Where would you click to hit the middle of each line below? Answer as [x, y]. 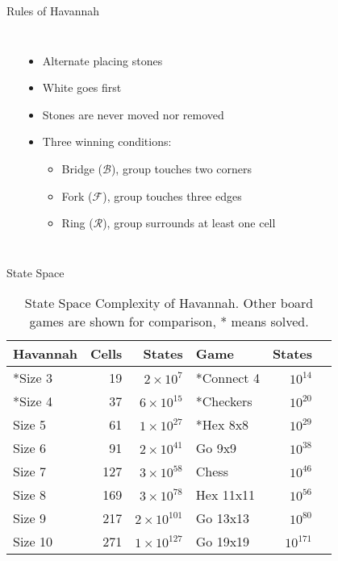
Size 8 [29, 495]
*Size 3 [33, 378]
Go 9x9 [216, 448]
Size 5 [29, 425]
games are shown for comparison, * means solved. [169, 322]
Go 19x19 [223, 542]
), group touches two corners [181, 168]
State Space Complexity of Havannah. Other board [169, 303]
